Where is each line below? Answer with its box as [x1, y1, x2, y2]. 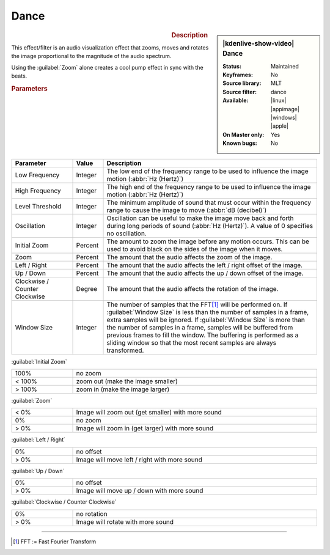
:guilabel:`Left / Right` [11, 436, 65, 443]
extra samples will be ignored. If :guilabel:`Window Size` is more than [106, 315, 305, 324]
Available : [222, 97, 249, 104]
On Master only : [222, 131, 265, 138]
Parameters [11, 84, 48, 93]
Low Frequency [15, 171, 60, 179]
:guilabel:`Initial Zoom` [11, 358, 67, 365]
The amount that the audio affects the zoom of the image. [106, 252, 273, 261]
